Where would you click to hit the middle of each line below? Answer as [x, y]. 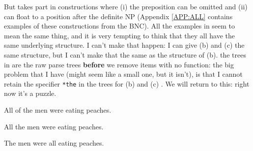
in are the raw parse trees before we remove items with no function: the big [119, 64]
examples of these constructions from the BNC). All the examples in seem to [120, 26]
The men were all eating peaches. [54, 143]
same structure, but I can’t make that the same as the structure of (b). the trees [125, 54]
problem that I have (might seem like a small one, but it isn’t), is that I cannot [123, 74]
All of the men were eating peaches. [58, 110]
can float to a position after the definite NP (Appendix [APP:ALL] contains [118, 16]
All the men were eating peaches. [54, 126]
